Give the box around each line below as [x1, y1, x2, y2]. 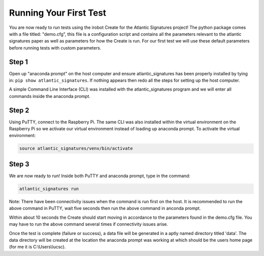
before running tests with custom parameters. [9, 45, 101, 51]
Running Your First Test [9, 7, 107, 18]
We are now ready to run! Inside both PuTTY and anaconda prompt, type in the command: [9, 173, 191, 179]
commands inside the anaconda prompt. [9, 93, 90, 99]
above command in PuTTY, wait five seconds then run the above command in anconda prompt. [9, 206, 201, 211]
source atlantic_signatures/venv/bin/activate [19, 146, 133, 151]
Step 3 [9, 160, 29, 168]
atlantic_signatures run [19, 186, 79, 191]
